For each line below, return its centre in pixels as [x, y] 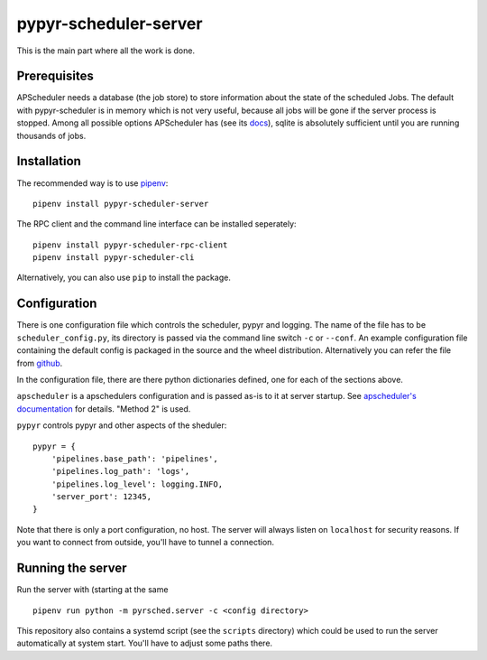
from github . [40, 363]
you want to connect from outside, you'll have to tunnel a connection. [146, 543]
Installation [49, 161]
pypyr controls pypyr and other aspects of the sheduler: [122, 425]
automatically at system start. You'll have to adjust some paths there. [145, 643]
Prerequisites [55, 76]
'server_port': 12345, [101, 497]
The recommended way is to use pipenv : [92, 183]
